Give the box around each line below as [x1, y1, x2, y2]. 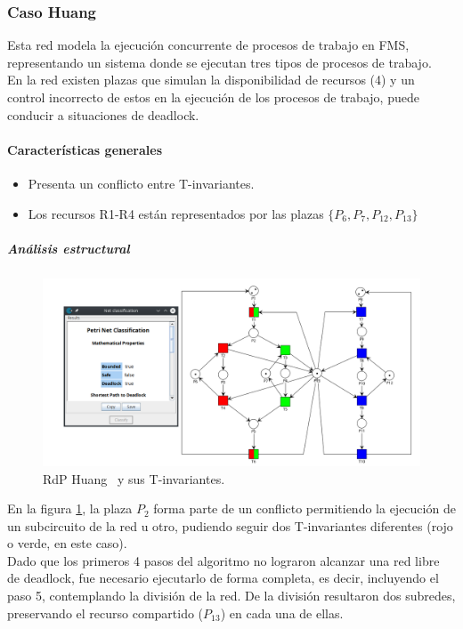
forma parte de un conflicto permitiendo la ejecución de [153, 499, 456, 518]
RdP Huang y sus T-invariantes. [43, 469, 225, 488]
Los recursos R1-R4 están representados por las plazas [28, 204, 324, 222]
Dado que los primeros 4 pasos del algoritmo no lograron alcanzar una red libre [7, 551, 440, 569]
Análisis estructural [7, 238, 130, 257]
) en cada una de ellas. [220, 603, 344, 622]
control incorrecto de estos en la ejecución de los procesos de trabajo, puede [7, 88, 419, 106]
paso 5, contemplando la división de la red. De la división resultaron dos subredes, [7, 586, 456, 605]
